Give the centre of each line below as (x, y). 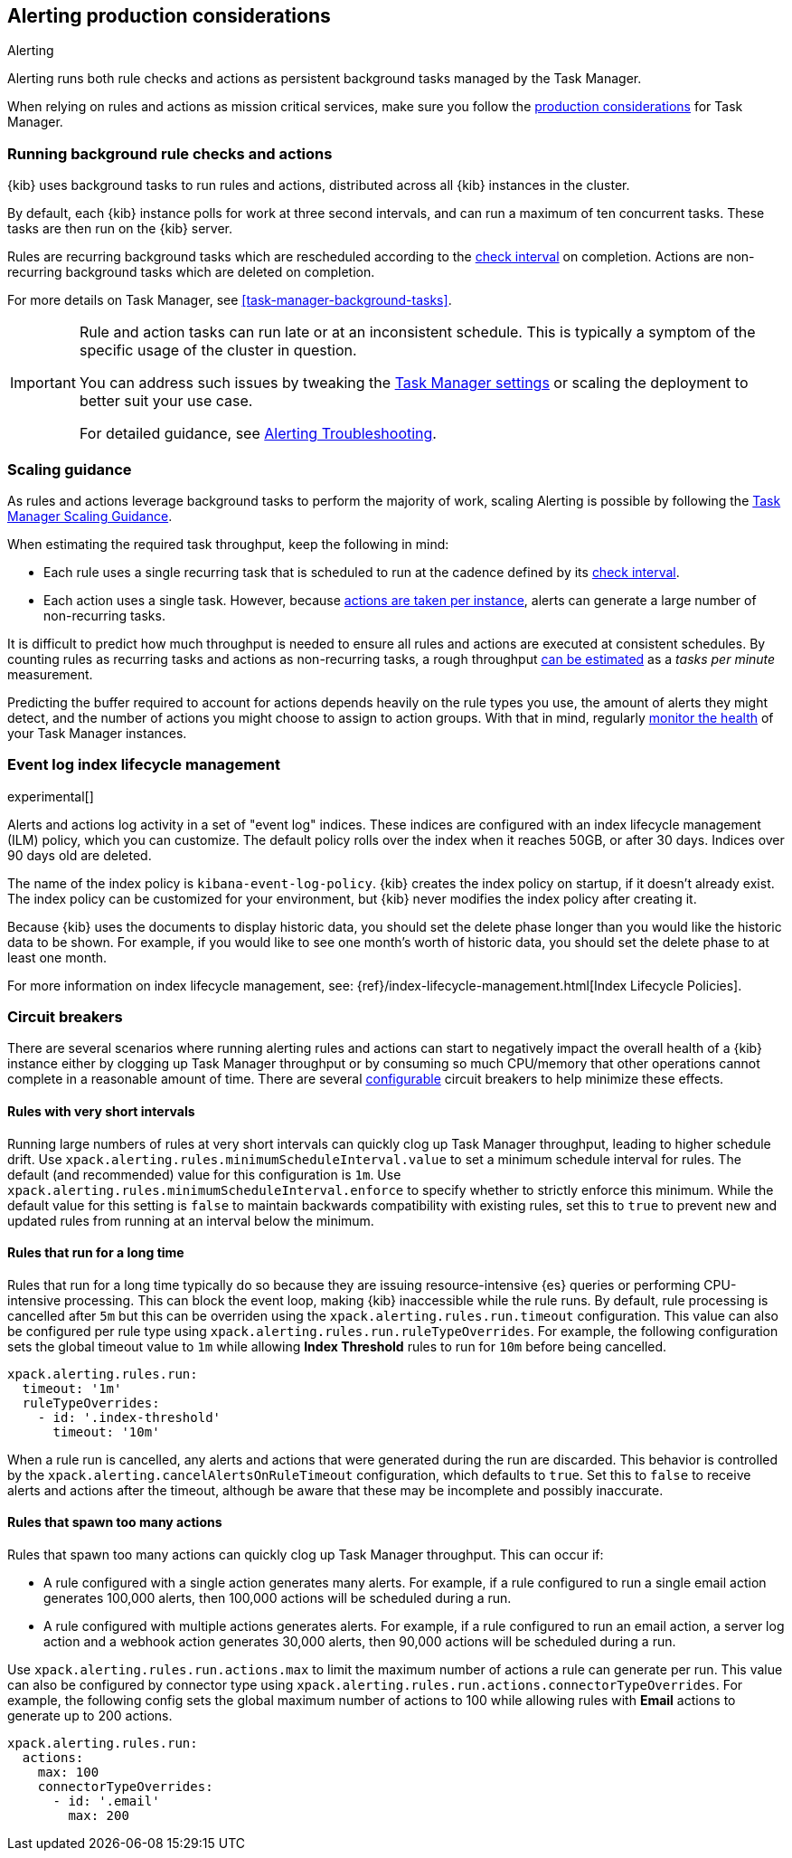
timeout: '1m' (72, 1388)
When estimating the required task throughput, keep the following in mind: (228, 544)
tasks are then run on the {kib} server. (120, 229)
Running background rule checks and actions (170, 153)
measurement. (50, 674)
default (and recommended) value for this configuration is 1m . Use (204, 1174)
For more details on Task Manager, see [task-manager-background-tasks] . (230, 300)
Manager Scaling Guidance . (90, 516)
